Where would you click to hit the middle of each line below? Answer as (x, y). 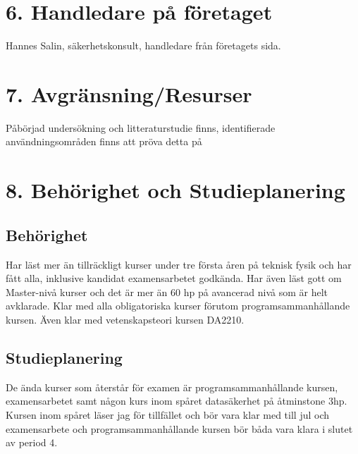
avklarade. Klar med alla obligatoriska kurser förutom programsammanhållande (178, 306)
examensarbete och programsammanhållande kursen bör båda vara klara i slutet (179, 428)
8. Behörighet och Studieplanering (175, 190)
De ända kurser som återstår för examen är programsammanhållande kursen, (172, 387)
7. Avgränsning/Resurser (129, 93)
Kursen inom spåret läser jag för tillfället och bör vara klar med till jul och (168, 414)
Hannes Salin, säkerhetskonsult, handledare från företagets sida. (143, 45)
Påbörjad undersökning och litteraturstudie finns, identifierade (141, 127)
